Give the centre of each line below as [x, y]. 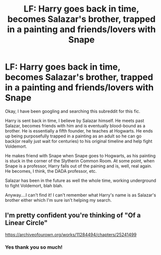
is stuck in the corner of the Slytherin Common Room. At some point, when [80, 161]
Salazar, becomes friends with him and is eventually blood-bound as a [75, 126]
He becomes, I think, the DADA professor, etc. [51, 171]
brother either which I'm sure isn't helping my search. [58, 200]
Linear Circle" [26, 223]
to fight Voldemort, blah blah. [34, 185]
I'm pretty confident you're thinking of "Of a [73, 216]
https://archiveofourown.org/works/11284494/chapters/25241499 [71, 234]
